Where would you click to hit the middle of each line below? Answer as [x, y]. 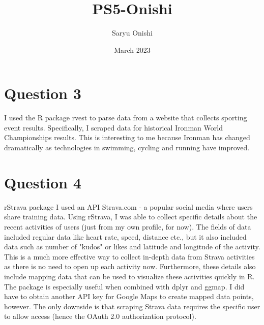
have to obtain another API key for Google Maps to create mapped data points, [129, 296]
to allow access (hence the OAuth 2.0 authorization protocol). [100, 316]
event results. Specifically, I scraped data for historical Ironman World [113, 127]
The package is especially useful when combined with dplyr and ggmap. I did [124, 286]
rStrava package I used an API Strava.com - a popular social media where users [128, 206]
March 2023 [132, 50]
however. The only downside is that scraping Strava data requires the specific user [132, 306]
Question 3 [43, 93]
